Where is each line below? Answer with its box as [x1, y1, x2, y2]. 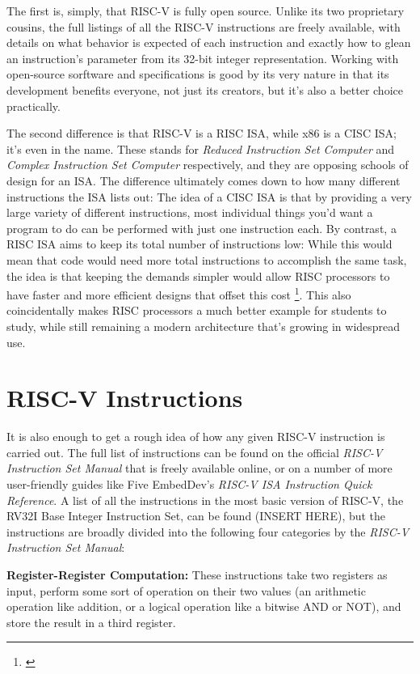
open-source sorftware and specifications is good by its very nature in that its [6, 66, 389, 83]
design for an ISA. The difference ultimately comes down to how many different [6, 172, 401, 189]
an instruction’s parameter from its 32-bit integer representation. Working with [6, 49, 399, 66]
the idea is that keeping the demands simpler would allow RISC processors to [6, 267, 390, 284]
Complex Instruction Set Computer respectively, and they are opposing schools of [6, 156, 409, 173]
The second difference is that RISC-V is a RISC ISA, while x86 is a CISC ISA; [6, 125, 397, 142]
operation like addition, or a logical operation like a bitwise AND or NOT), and [6, 598, 401, 615]
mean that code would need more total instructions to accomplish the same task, [6, 251, 407, 268]
